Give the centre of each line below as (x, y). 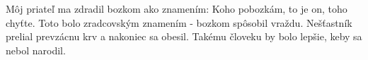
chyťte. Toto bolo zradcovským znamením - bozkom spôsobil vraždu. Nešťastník (179, 22)
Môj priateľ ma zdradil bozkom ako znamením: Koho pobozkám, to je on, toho (177, 8)
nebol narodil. (36, 50)
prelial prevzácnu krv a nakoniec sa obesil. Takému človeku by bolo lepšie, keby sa (184, 36)
